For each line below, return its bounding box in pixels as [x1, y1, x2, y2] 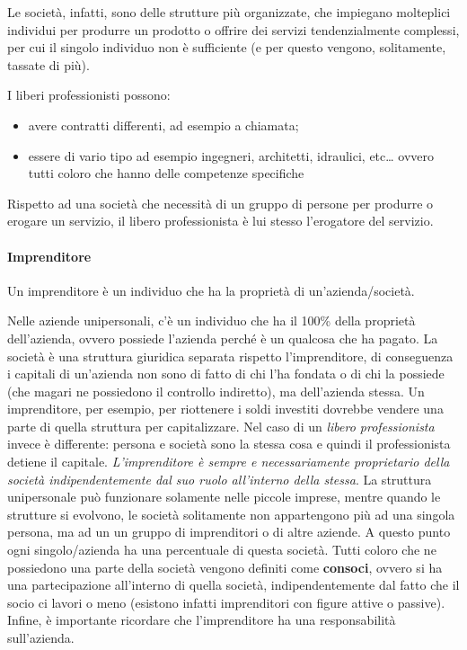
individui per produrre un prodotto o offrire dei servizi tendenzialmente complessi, [7, 20, 460, 39]
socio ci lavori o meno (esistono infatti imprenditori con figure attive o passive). [7, 592, 445, 611]
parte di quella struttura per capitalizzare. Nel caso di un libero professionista [7, 416, 435, 435]
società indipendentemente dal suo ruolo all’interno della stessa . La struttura [7, 469, 432, 488]
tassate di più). [7, 55, 90, 74]
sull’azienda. [7, 628, 75, 647]
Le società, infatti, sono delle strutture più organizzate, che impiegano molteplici [7, 3, 451, 21]
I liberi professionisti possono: [7, 85, 171, 104]
